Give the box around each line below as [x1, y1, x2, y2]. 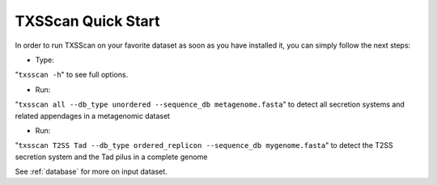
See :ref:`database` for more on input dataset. [15, 166, 168, 177]
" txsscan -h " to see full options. [15, 69, 129, 80]
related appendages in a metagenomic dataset [15, 111, 170, 120]
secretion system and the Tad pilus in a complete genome [15, 152, 208, 162]
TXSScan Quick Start [15, 12, 161, 30]
